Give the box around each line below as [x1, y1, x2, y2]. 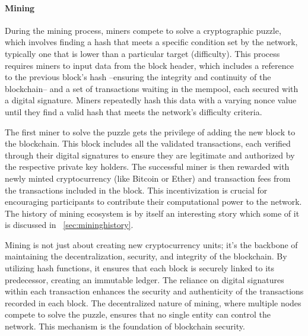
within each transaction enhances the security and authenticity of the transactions [5, 285, 304, 297]
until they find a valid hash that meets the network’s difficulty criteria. [5, 105, 262, 118]
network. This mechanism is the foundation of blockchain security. [5, 320, 245, 332]
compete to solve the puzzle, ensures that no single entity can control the [5, 308, 271, 321]
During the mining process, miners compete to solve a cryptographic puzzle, [5, 24, 281, 36]
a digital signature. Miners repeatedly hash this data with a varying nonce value [5, 94, 297, 106]
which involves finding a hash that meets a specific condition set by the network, [5, 36, 298, 48]
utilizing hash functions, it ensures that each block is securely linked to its [5, 262, 275, 274]
